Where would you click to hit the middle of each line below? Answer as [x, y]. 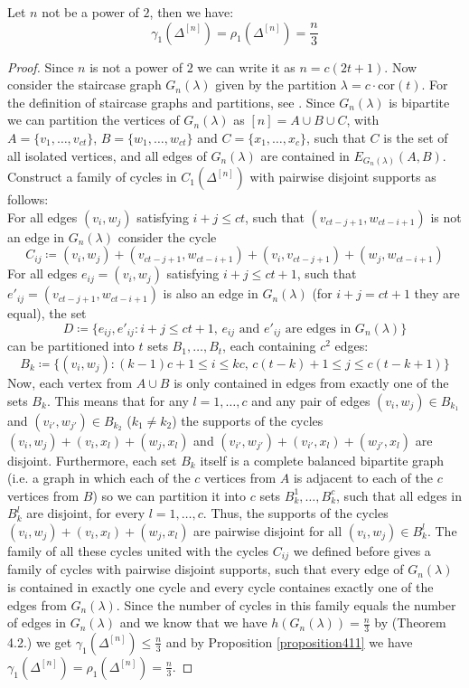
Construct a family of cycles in [92, 177]
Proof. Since [41, 66]
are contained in [305, 155]
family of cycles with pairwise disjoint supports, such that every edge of [206, 569]
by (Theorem [410, 622]
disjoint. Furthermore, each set [92, 460]
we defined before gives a [362, 550]
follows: [28, 199]
